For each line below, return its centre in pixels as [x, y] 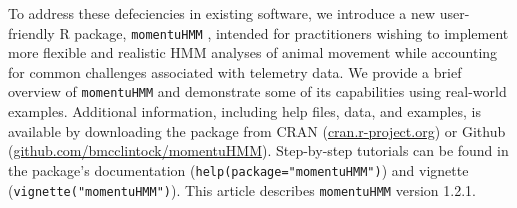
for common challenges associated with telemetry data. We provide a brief [235, 71]
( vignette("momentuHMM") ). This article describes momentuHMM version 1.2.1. [242, 189]
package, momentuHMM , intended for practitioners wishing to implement [291, 32]
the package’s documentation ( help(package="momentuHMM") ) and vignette [238, 169]
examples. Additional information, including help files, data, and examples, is [244, 111]
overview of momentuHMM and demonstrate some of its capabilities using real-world [257, 91]
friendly [31, 32]
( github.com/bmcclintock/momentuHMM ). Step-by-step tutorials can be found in [258, 150]
